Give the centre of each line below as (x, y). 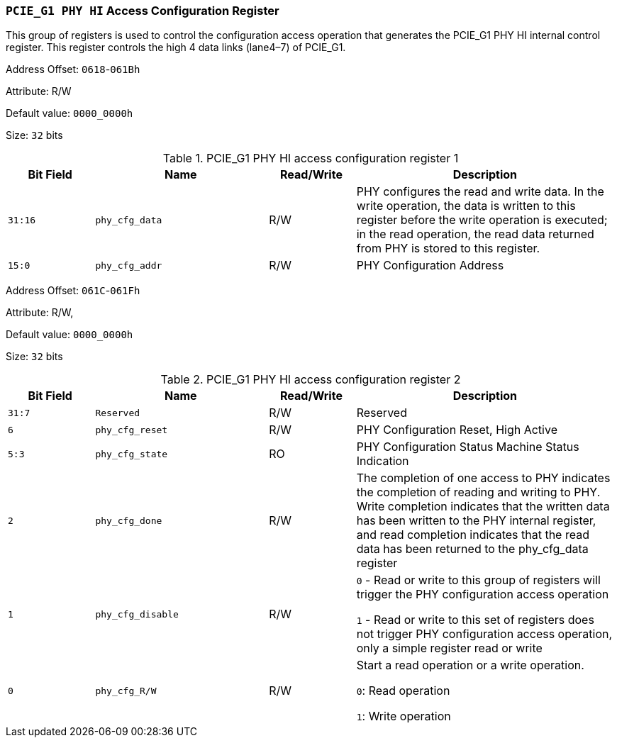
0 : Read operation (403, 691)
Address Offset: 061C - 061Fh (73, 291)
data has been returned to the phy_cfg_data (472, 549)
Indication (383, 461)
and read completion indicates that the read (473, 535)
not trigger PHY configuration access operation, (484, 634)
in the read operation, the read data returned (475, 234)
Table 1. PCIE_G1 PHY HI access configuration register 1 (311, 158)
